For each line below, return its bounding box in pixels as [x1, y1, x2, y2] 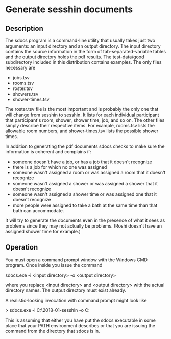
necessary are [5, 65, 36, 71]
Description [5, 24, 43, 33]
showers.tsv [12, 91, 39, 97]
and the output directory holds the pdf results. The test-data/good [5, 54, 144, 60]
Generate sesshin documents [5, 4, 133, 15]
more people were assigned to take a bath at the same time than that [12, 202, 158, 208]
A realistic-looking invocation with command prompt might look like [5, 297, 147, 303]
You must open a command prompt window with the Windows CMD [5, 257, 148, 263]
